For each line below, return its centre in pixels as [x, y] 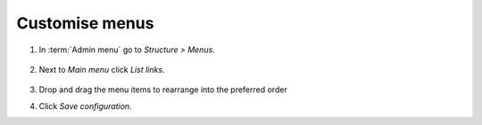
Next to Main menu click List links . [102, 69]
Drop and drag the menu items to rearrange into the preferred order [163, 90]
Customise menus [85, 23]
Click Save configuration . [86, 105]
